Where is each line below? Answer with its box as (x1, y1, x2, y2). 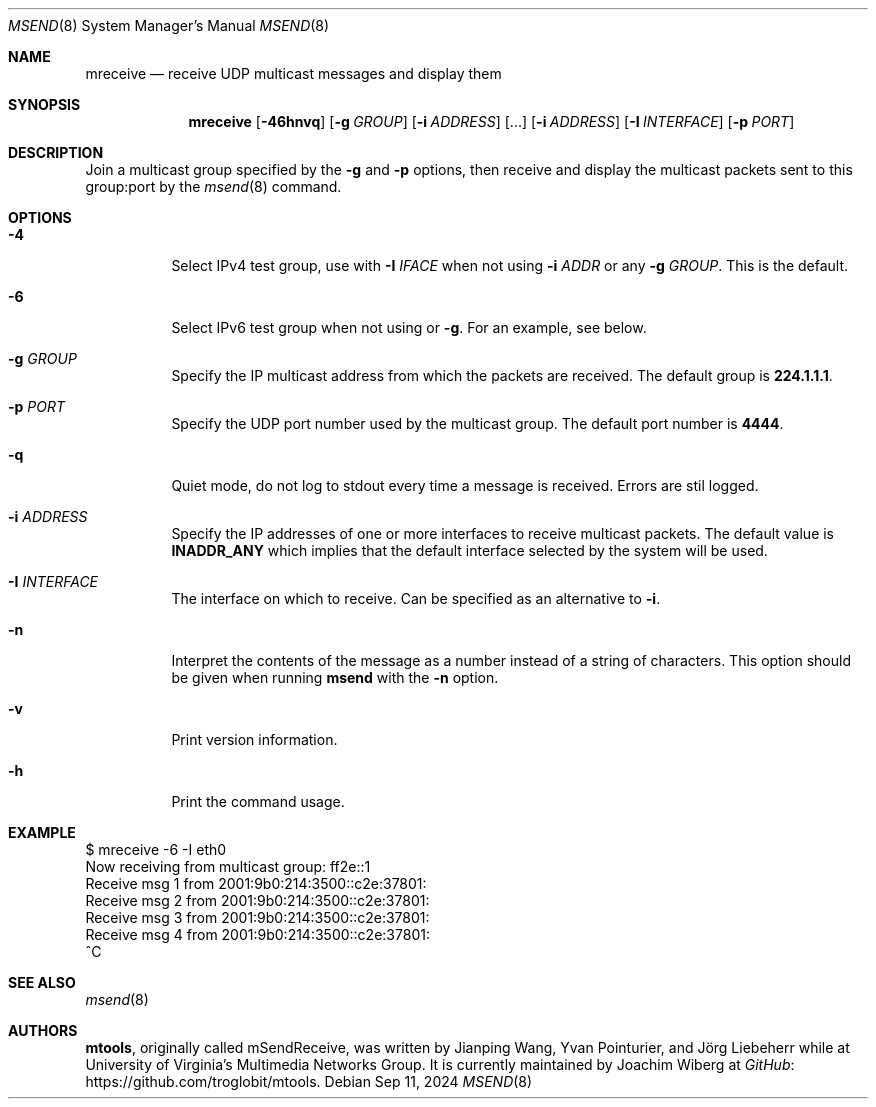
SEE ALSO (8, 974, 76, 991)
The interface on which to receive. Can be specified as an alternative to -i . (171, 590, 661, 607)
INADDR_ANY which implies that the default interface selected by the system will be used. (171, 542, 768, 559)
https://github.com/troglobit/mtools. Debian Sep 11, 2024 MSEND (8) (85, 1073, 533, 1090)
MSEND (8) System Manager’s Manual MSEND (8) (8, 17, 330, 34)
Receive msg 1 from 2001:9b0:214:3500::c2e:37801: (85, 875, 427, 892)
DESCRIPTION (8, 144, 104, 161)
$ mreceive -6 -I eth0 (85, 841, 227, 858)
